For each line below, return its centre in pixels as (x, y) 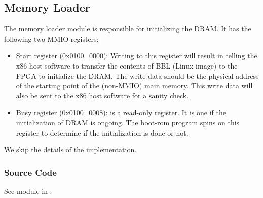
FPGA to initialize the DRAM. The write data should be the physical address (137, 75)
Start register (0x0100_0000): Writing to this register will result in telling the (137, 56)
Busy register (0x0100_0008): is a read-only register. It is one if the (121, 112)
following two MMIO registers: (51, 38)
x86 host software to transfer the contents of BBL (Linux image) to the (127, 65)
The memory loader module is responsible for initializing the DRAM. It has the (128, 29)
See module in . (28, 191)
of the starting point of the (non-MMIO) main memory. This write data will (134, 86)
